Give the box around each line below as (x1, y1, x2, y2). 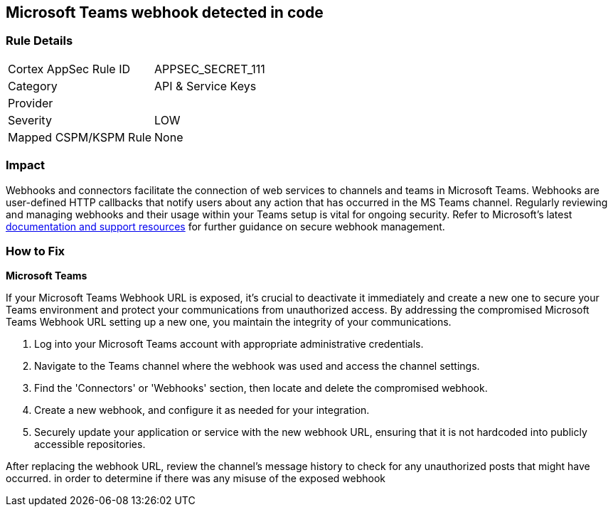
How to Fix (6, 243, 65, 258)
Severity (8, 112, 52, 127)
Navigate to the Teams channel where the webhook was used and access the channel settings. (34, 360, 480, 373)
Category (8, 78, 58, 93)
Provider (8, 95, 53, 110)
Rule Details (6, 33, 73, 48)
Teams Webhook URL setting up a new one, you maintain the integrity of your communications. (6, 316, 452, 329)
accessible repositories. (34, 438, 146, 451)
